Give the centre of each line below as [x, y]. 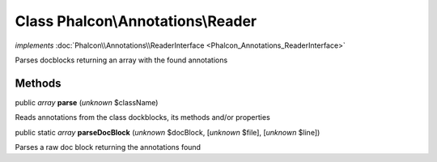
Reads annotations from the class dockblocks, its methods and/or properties [142, 117]
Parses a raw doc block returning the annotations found [108, 147]
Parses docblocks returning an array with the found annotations [121, 60]
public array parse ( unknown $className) [87, 102]
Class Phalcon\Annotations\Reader [136, 21]
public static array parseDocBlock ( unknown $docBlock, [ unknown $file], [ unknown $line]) [168, 132]
